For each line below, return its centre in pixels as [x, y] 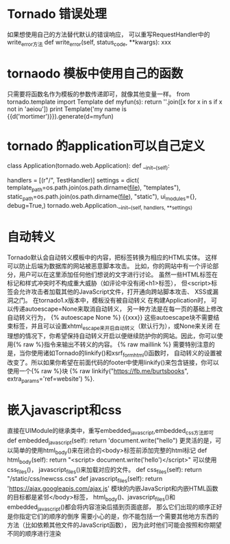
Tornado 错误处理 [57, 14]
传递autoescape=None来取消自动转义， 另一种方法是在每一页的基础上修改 [118, 309]
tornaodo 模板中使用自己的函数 [95, 73]
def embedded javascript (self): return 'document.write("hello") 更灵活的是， [111, 441]
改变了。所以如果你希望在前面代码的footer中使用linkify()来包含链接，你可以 [113, 363]
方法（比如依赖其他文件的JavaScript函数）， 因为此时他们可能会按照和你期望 [115, 525]
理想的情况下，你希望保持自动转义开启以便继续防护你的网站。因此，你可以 [112, 335]
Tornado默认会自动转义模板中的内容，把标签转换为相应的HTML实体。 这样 [112, 257]
